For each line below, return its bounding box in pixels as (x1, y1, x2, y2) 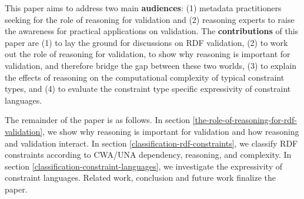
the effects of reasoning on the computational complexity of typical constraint (5, 71, 285, 83)
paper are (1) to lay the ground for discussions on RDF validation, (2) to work (5, 36, 288, 48)
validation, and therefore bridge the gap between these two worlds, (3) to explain (5, 59, 297, 71)
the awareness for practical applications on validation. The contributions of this (5, 25, 299, 37)
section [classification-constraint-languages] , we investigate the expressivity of (5, 160, 283, 172)
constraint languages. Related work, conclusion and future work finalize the (5, 171, 276, 184)
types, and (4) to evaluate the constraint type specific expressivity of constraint (5, 82, 291, 95)
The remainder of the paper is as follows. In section (5, 114, 191, 126)
